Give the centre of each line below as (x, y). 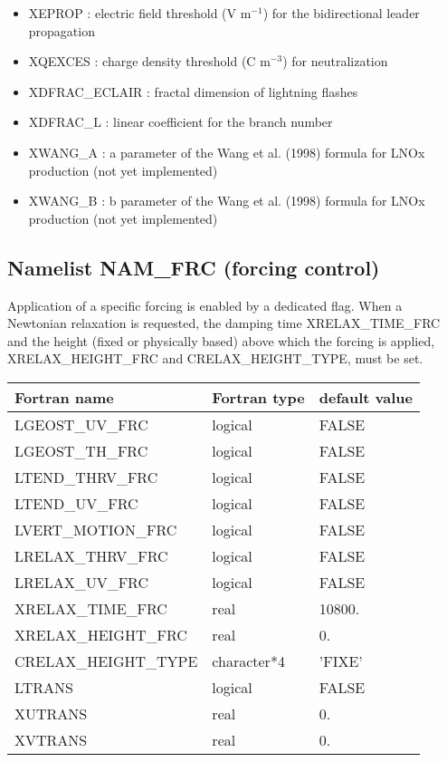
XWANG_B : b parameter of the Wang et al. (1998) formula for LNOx (227, 201)
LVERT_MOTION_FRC (96, 529)
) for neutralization (335, 61)
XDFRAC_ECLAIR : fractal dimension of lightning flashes (193, 91)
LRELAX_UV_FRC (82, 582)
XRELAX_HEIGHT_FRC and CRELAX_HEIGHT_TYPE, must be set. (215, 358)
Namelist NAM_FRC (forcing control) (194, 267)
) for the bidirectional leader (341, 13)
